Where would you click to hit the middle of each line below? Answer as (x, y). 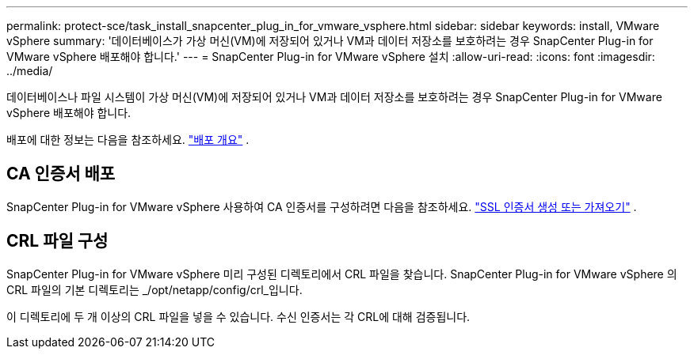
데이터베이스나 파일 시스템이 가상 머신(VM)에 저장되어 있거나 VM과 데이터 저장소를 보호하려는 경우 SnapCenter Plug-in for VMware (334, 97)
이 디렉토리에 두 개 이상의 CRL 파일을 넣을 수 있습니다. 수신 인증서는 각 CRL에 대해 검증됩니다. (238, 316)
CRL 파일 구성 (57, 241)
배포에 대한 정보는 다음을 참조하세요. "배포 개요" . (128, 140)
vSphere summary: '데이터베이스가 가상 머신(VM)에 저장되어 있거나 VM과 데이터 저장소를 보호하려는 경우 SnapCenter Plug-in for (330, 41)
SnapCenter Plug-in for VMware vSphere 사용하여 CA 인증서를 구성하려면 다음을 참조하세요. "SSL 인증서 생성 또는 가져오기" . (322, 206)
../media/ (30, 71)
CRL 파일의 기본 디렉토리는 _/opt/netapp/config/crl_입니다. (154, 289)
